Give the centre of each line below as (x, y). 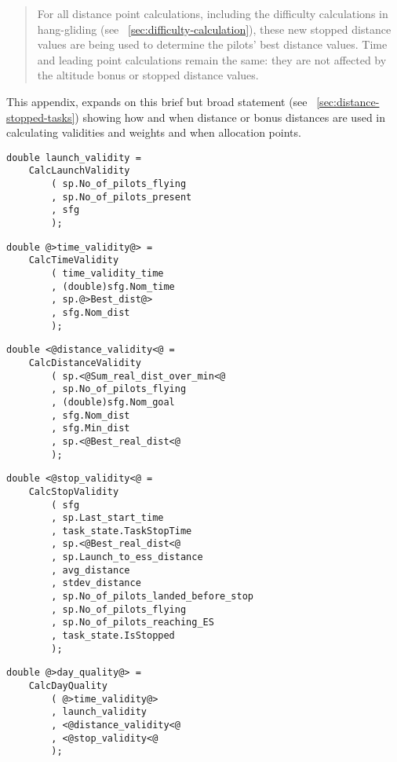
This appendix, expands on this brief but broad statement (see (157, 101)
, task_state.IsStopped (113, 636)
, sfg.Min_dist (91, 429)
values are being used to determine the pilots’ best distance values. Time (212, 44)
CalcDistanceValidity (85, 363)
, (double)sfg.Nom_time (113, 286)
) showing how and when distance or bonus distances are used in (230, 117)
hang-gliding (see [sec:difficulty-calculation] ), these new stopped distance (214, 29)
